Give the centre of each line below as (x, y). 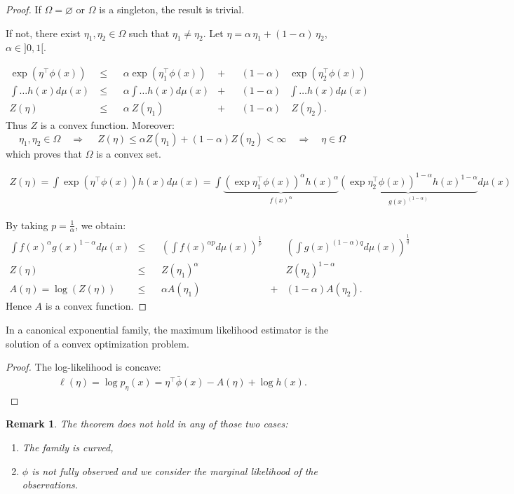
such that (149, 33)
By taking (27, 225)
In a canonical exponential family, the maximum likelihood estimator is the (167, 329)
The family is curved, (68, 447)
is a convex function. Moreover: (107, 125)
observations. (50, 485)
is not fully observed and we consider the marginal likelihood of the (175, 471)
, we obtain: (101, 225)
